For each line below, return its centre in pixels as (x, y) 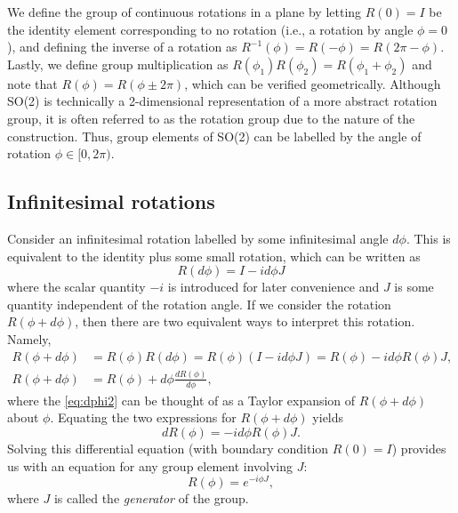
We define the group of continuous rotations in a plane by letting (185, 12)
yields (328, 417)
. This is (428, 238)
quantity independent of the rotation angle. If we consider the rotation (199, 304)
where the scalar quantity (76, 287)
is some (414, 287)
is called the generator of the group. (151, 498)
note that (32, 83)
